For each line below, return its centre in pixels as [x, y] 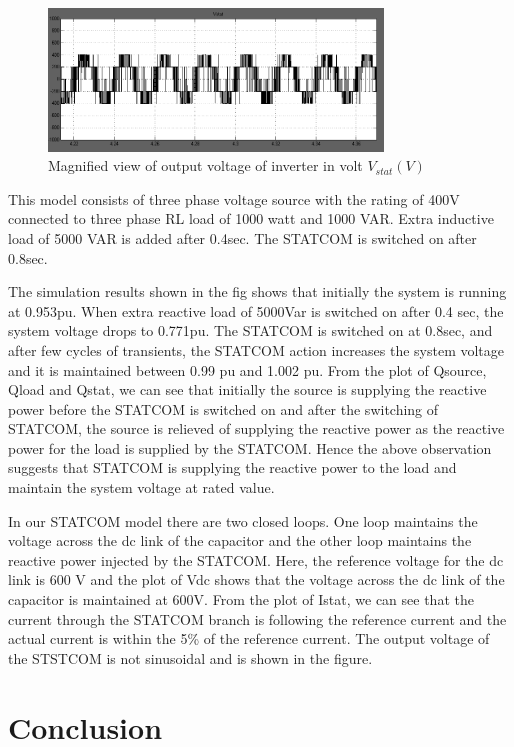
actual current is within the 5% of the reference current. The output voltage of [249, 638]
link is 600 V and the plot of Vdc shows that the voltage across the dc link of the [256, 579]
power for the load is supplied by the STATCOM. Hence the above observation [250, 447]
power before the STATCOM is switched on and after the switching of [223, 408]
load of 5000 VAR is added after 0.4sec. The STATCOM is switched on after [242, 237]
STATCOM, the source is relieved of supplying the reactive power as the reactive [256, 428]
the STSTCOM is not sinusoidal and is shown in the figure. [190, 657]
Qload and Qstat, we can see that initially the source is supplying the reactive [247, 389]
